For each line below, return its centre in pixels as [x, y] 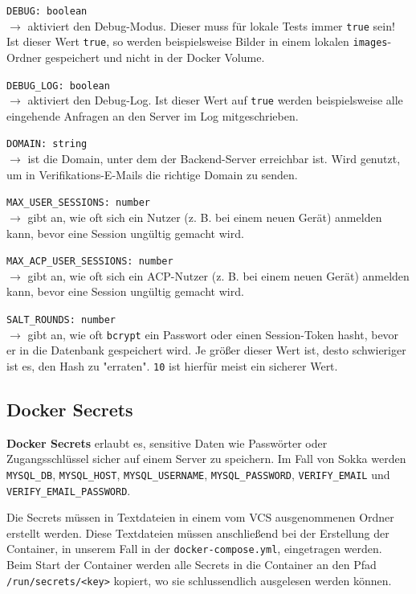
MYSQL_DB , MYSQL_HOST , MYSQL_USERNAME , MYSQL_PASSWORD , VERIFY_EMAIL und [198, 474]
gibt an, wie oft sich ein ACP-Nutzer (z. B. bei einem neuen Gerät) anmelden [218, 275]
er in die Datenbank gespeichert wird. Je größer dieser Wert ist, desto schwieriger [206, 350]
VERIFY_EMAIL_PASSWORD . [69, 490]
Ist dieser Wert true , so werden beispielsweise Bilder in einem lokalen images [197, 41]
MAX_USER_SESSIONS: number [78, 203]
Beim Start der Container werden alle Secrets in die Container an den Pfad [192, 565]
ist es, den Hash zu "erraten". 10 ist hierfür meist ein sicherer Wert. [172, 365]
